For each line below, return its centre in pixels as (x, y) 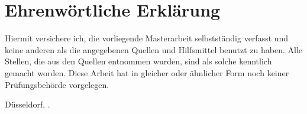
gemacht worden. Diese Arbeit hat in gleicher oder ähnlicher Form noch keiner (147, 72)
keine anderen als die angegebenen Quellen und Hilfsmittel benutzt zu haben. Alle (154, 49)
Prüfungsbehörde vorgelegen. (57, 84)
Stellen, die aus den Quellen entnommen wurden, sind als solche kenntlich (138, 61)
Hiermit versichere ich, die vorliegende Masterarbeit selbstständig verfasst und (147, 38)
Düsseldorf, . (28, 104)
